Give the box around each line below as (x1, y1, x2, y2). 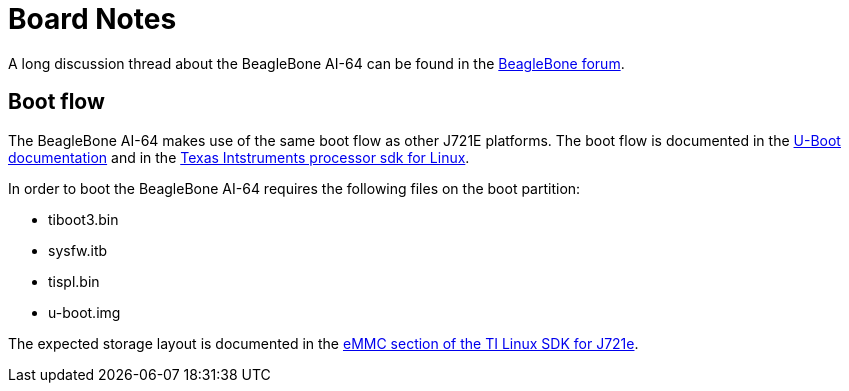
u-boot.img (48, 303, 121, 321)
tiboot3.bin (48, 210, 119, 228)
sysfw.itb (48, 241, 108, 259)
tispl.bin (48, 272, 100, 290)
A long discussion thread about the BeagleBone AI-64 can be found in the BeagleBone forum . (8, 54, 625, 72)
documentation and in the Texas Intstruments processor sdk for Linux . (8, 148, 470, 166)
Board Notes (8, 2, 177, 36)
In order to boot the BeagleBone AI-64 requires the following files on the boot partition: (8, 179, 581, 197)
